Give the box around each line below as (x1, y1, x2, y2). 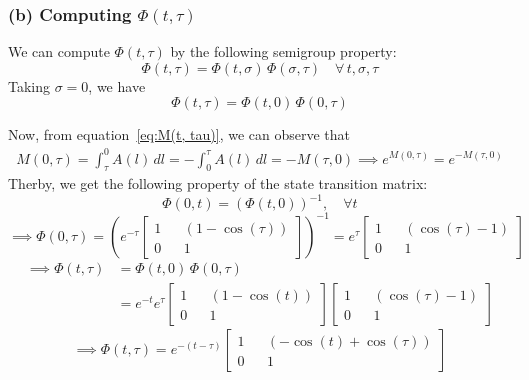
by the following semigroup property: (170, 41, 397, 62)
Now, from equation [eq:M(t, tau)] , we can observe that (8, 124, 351, 145)
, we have (88, 75, 146, 96)
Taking (8, 75, 51, 96)
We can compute (8, 41, 110, 62)
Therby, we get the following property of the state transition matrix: (8, 173, 428, 194)
